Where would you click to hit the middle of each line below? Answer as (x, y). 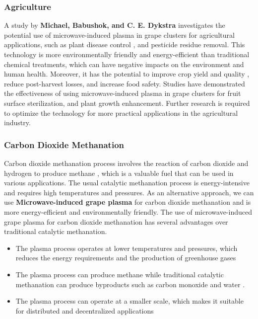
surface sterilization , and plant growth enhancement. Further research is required (127, 103)
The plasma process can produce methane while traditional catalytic (120, 274)
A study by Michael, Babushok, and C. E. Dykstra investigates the (115, 25)
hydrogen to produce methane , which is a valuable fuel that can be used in (119, 173)
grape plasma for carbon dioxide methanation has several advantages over (116, 221)
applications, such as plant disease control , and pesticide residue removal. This (125, 44)
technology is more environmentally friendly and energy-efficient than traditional (127, 54)
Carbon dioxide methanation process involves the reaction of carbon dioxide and (126, 163)
